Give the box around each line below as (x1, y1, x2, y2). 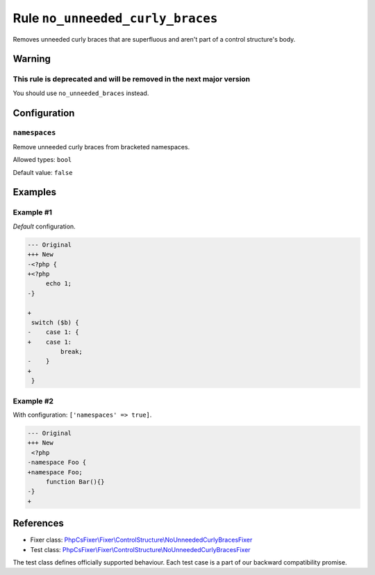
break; (60, 348, 83, 356)
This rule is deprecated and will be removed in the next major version (12, 74, 251, 84)
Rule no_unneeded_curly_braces (12, 10, 218, 26)
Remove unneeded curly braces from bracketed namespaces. (12, 142, 190, 151)
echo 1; (45, 280, 72, 287)
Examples (12, 186, 57, 198)
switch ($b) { (31, 318, 79, 326)
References (12, 517, 64, 529)
